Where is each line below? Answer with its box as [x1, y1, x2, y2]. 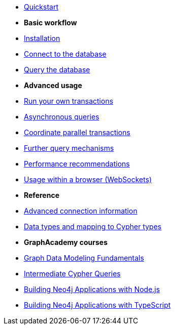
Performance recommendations [24, 159, 130, 168]
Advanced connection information [24, 207, 137, 215]
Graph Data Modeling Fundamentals [24, 254, 144, 262]
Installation [24, 34, 60, 43]
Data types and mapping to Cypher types [24, 222, 162, 231]
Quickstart [24, 3, 59, 11]
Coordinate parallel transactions [24, 128, 130, 137]
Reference [24, 191, 59, 199]
